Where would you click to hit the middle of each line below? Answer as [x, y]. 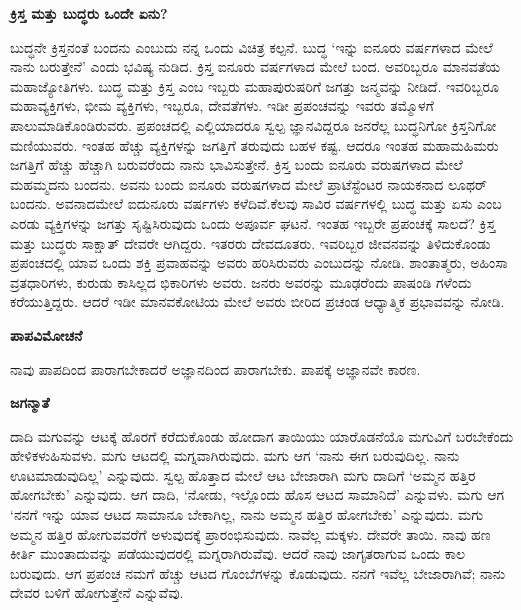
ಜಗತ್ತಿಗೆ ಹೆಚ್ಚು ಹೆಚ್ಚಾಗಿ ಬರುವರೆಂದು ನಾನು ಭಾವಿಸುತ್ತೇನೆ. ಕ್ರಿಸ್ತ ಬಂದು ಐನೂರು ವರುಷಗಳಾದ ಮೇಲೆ [236, 164]
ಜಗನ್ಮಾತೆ [30, 402]
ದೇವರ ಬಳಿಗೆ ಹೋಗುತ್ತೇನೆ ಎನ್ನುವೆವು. [97, 592]
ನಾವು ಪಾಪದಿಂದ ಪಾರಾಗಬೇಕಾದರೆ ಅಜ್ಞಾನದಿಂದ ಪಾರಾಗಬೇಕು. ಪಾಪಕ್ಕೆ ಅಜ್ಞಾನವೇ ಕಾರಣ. [215, 368]
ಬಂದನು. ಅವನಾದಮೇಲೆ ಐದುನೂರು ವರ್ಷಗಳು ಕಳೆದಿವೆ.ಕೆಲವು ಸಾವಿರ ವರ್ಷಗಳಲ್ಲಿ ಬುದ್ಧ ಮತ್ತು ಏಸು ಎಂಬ [256, 203]
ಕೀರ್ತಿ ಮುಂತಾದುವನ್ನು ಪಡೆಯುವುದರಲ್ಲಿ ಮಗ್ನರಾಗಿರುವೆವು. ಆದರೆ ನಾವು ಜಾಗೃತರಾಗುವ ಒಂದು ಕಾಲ [238, 553]
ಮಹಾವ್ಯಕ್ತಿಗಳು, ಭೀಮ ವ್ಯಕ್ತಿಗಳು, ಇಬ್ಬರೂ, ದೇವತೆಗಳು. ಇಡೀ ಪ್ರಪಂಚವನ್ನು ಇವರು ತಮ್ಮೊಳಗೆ [222, 105]
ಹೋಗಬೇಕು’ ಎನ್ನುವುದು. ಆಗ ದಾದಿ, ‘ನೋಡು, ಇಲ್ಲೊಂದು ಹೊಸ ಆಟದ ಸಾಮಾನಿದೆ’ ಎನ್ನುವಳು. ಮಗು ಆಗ [257, 494]
